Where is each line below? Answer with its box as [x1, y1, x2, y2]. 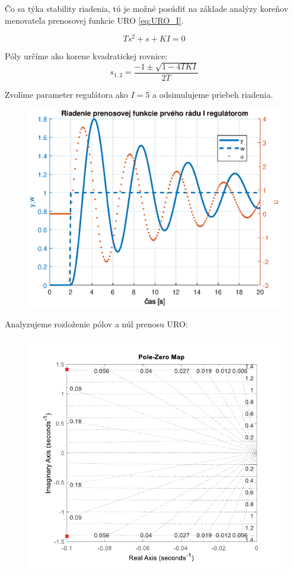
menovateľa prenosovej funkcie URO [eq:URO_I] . [5, 14, 184, 26]
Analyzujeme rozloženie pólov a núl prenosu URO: [5, 317, 188, 330]
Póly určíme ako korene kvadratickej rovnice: [5, 50, 168, 62]
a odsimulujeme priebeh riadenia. [152, 88, 273, 100]
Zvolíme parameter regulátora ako [5, 88, 128, 100]
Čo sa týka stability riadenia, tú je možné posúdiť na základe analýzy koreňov [5, 2, 288, 14]
